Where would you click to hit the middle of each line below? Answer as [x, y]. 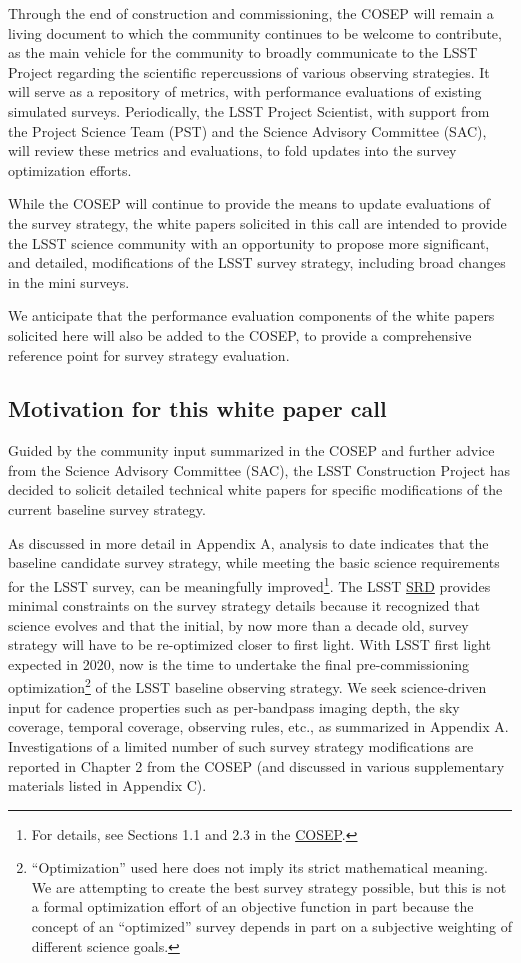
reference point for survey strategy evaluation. [149, 354]
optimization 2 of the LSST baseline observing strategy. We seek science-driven [247, 686]
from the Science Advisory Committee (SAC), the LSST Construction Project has [259, 469]
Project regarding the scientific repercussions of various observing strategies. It [249, 71]
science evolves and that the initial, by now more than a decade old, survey [238, 624]
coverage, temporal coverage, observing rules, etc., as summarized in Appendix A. [258, 726]
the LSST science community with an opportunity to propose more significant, [249, 242]
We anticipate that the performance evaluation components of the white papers [251, 315]
